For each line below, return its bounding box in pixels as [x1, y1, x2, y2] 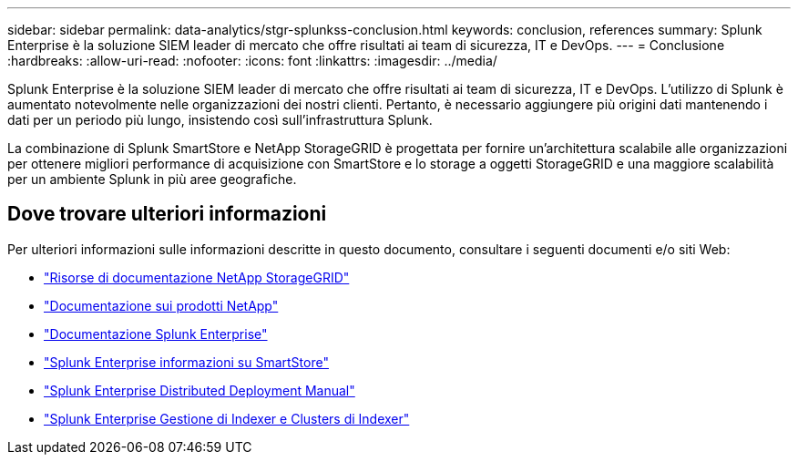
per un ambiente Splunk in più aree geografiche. [7, 171, 297, 187]
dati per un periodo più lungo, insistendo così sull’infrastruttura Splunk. [7, 112, 433, 128]
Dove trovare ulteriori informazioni [7, 202, 327, 226]
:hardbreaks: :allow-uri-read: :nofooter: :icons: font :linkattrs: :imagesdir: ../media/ [7, 53, 497, 68]
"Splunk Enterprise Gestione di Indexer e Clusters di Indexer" [44, 410, 410, 426]
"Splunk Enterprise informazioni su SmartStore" [44, 354, 329, 370]
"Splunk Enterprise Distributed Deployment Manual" [44, 382, 355, 398]
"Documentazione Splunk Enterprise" [44, 325, 268, 342]
